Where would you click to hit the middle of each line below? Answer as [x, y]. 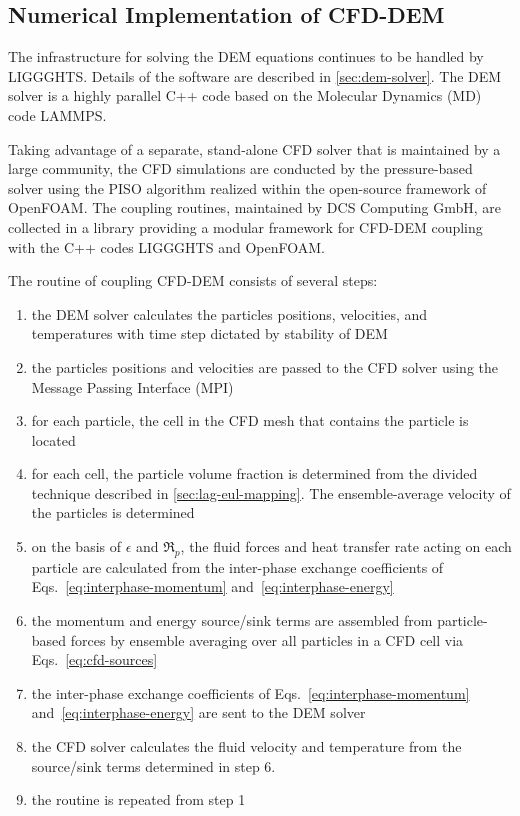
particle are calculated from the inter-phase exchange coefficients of [237, 566]
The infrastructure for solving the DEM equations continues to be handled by [246, 56]
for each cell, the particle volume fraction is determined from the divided [254, 473]
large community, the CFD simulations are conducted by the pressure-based [240, 168]
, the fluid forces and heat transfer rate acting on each [346, 546]
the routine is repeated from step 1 [138, 799]
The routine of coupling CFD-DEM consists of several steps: [193, 280]
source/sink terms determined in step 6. [153, 765]
